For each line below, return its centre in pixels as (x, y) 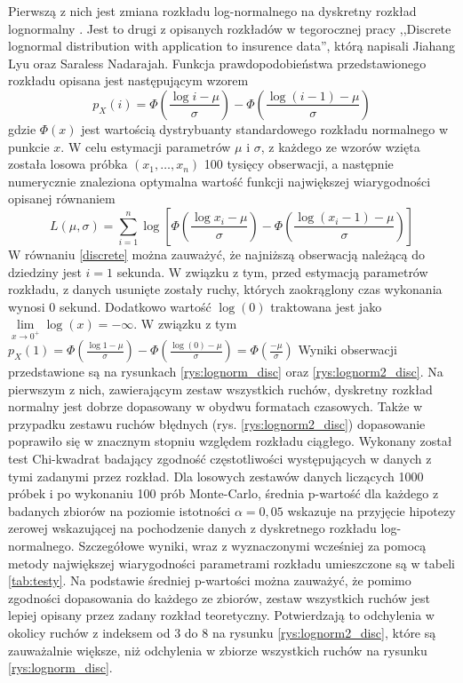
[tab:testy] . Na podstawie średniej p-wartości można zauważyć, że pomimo (210, 580)
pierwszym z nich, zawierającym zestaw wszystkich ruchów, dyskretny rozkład (220, 389)
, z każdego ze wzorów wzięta (340, 146)
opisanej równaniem (62, 199)
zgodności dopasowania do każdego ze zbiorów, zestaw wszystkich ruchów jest (219, 597)
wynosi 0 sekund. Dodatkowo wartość (110, 306)
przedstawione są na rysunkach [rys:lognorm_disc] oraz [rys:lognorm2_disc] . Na (226, 372)
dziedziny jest (45, 271)
